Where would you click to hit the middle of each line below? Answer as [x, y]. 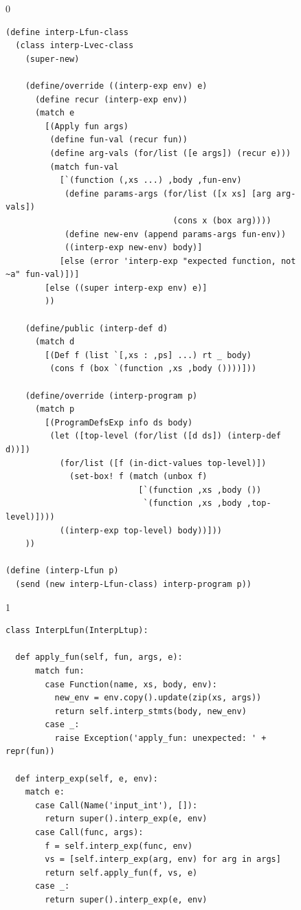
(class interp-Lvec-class [75, 46]
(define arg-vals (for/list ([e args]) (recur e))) [170, 153]
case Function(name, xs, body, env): [131, 684]
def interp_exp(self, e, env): [87, 778]
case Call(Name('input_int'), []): [116, 805]
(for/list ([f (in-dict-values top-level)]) [163, 463]
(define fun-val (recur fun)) [119, 140]
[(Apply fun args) [87, 126]
